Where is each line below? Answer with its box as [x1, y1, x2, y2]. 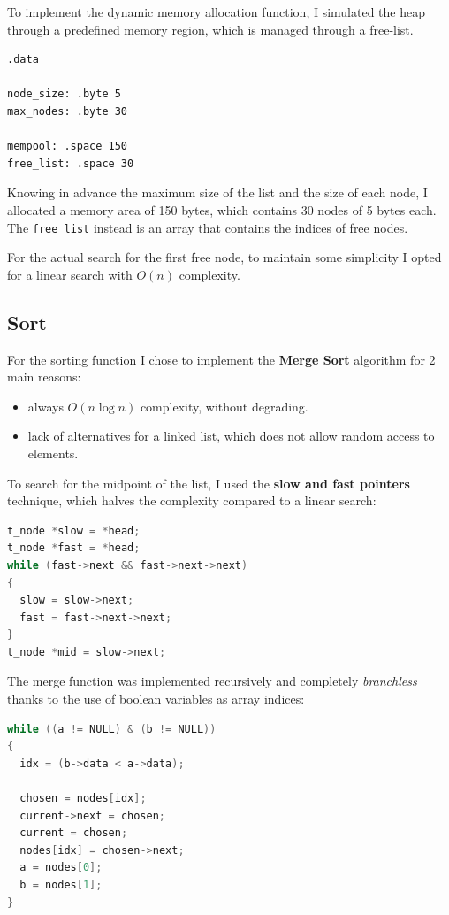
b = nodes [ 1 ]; [19, 879, 103, 892]
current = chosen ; [19, 827, 128, 840]
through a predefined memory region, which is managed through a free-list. [7, 19, 414, 38]
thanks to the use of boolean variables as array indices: [7, 689, 305, 708]
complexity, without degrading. [140, 396, 308, 415]
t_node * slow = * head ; [7, 524, 141, 537]
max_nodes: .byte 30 [7, 104, 128, 118]
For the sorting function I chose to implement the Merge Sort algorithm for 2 [7, 350, 436, 368]
